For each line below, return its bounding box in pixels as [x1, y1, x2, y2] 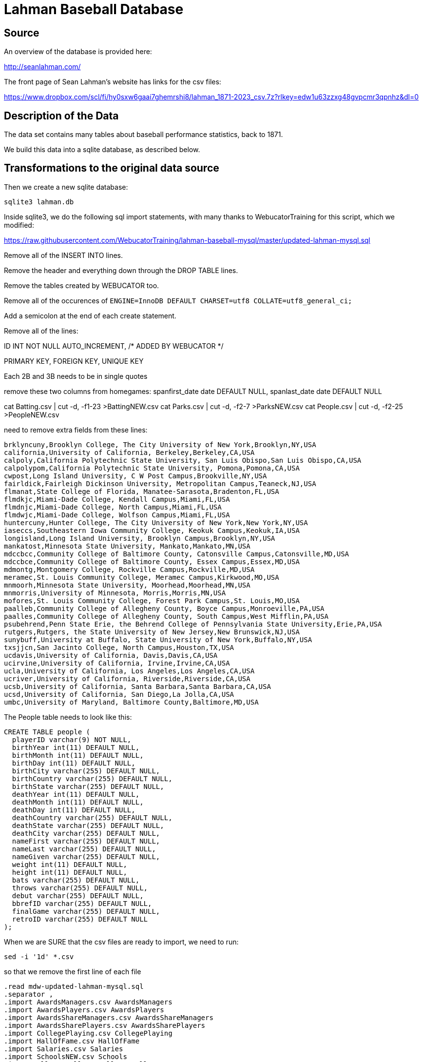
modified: [4, 220, 34, 229]
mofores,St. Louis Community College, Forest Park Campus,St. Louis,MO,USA [4, 596, 300, 605]
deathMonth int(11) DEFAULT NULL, [12, 798, 144, 806]
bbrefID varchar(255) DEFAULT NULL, [12, 899, 152, 907]
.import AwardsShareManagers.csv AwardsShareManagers [4, 1013, 213, 1022]
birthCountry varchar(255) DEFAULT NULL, [12, 774, 173, 783]
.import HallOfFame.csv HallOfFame [4, 1037, 140, 1045]
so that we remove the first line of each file [4, 967, 141, 976]
